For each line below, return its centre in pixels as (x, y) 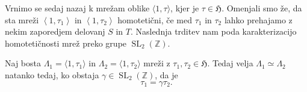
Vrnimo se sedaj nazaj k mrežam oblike (77, 8)
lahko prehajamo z (258, 19)
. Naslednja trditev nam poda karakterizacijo (213, 31)
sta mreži (22, 19)
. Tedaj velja (230, 63)
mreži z (157, 63)
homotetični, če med (155, 19)
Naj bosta (23, 63)
